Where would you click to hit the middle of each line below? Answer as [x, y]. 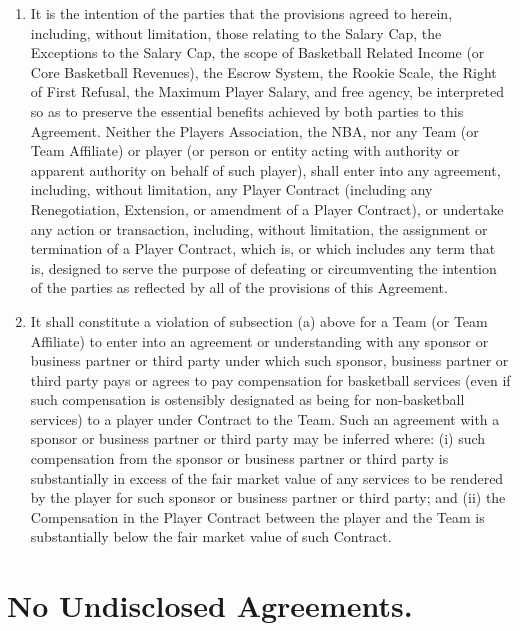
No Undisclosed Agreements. [210, 605]
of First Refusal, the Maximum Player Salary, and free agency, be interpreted [267, 91]
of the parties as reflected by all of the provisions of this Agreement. [239, 287]
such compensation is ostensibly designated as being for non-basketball [247, 399]
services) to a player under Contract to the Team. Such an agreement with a [265, 418]
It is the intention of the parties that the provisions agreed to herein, [241, 13]
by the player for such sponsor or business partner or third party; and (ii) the [268, 497]
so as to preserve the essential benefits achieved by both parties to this [247, 110]
